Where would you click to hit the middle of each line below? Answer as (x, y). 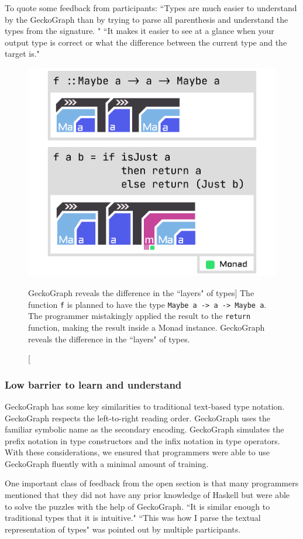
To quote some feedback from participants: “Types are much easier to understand (151, 8)
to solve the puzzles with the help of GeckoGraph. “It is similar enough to (137, 506)
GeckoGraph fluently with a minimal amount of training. (107, 463)
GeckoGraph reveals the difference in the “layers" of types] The (141, 293)
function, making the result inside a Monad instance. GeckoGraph (147, 327)
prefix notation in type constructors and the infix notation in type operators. (142, 440)
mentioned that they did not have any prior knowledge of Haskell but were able (147, 495)
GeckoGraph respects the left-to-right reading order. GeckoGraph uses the (138, 418)
